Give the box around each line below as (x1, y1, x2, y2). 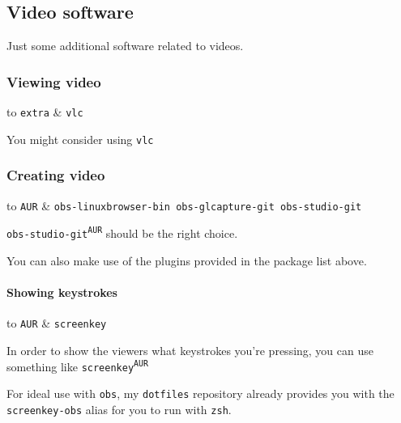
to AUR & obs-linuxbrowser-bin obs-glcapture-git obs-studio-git (6, 197, 362, 214)
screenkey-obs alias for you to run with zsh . (6, 401, 232, 418)
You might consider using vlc (6, 130, 154, 147)
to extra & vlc (6, 104, 83, 121)
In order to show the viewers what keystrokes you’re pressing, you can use (6, 341, 373, 358)
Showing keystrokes (6, 283, 117, 300)
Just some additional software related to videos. (6, 37, 244, 54)
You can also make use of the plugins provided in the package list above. (6, 252, 367, 269)
